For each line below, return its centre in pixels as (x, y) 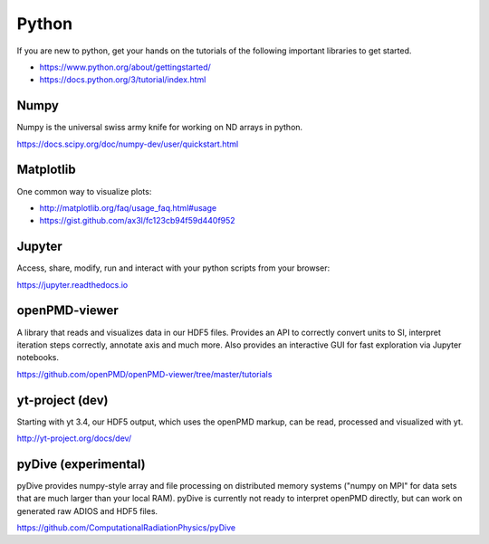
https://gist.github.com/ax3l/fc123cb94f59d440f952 (137, 221)
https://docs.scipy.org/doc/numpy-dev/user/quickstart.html (128, 144)
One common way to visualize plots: (84, 191)
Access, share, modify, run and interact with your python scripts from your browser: (173, 268)
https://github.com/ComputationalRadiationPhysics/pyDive (126, 528)
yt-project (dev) (62, 400)
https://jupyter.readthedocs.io (72, 284)
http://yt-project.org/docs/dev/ (74, 438)
